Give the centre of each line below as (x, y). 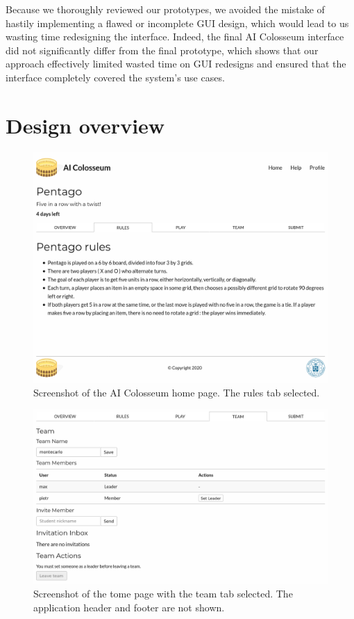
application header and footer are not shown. (129, 608)
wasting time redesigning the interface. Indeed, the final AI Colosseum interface (175, 37)
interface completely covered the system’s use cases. (115, 77)
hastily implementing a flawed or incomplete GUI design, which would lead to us (177, 23)
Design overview (85, 125)
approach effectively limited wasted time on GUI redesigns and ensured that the (176, 64)
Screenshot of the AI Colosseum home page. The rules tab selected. (177, 392)
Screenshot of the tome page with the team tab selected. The (163, 594)
